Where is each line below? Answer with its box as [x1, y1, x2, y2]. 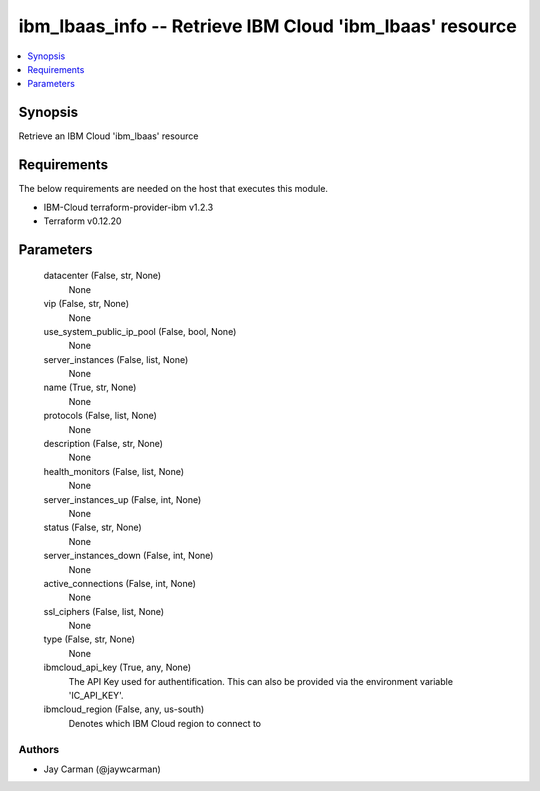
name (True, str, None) [43, 381, 137, 394]
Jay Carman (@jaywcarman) [43, 763, 162, 775]
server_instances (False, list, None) [43, 353, 189, 365]
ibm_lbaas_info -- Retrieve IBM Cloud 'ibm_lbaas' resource [18, 15, 517, 37]
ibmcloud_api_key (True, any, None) [43, 661, 192, 674]
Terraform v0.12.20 [43, 215, 122, 227]
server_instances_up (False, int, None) [43, 493, 202, 505]
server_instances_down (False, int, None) [43, 550, 214, 562]
